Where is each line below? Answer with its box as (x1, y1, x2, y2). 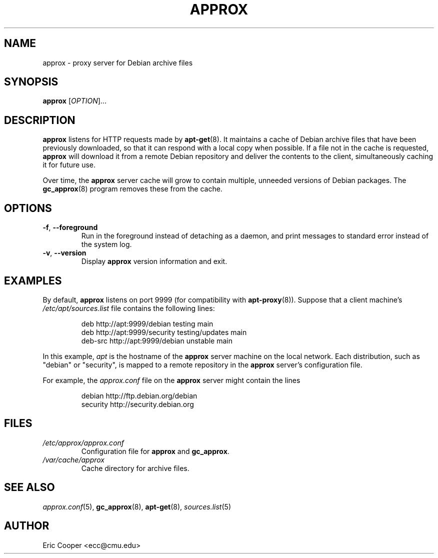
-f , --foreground (42, 223, 98, 232)
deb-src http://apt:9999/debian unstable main (81, 336, 232, 345)
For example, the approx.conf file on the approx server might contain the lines (42, 375, 300, 384)
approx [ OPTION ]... (42, 96, 106, 105)
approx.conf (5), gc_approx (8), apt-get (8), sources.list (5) (42, 502, 231, 511)
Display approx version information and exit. (81, 257, 227, 266)
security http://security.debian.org (81, 399, 194, 408)
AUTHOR (4, 519, 49, 532)
